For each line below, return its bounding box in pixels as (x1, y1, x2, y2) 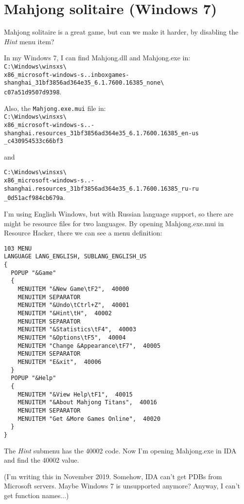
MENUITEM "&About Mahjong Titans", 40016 (17, 399, 157, 406)
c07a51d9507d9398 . (4, 86, 62, 96)
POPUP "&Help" (11, 375, 56, 382)
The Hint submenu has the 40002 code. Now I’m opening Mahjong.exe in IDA (4, 445, 237, 455)
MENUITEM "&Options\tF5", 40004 (17, 334, 126, 342)
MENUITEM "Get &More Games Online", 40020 (17, 415, 161, 422)
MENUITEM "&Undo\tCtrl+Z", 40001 (17, 302, 129, 309)
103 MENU (4, 245, 32, 252)
